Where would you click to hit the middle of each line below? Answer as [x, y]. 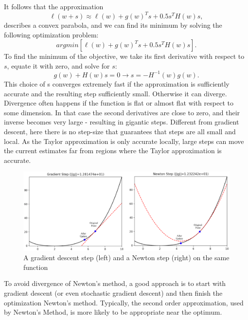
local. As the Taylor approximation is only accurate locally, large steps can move [124, 141]
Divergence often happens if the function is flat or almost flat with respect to [119, 103]
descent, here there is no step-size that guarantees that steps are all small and [120, 131]
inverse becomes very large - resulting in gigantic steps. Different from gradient [122, 122]
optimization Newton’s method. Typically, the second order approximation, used [124, 302]
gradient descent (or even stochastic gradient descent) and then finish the [113, 293]
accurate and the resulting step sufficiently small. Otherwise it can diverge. [115, 93]
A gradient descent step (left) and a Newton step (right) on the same [126, 258]
